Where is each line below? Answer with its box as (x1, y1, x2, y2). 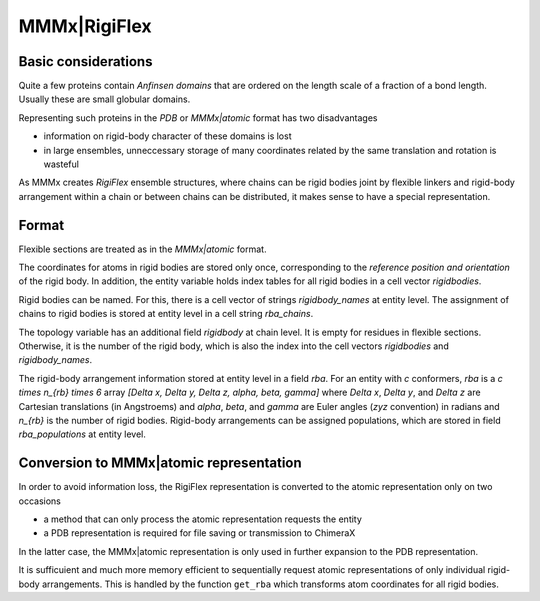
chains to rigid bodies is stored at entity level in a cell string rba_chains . (18, 308, 314, 320)
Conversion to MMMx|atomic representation (18, 455, 302, 472)
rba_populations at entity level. (18, 428, 147, 440)
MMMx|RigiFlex (18, 15, 152, 37)
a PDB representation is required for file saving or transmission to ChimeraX (43, 527, 356, 539)
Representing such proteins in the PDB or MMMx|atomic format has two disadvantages (18, 111, 378, 124)
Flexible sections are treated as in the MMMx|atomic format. (18, 243, 267, 255)
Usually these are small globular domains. (18, 93, 191, 105)
